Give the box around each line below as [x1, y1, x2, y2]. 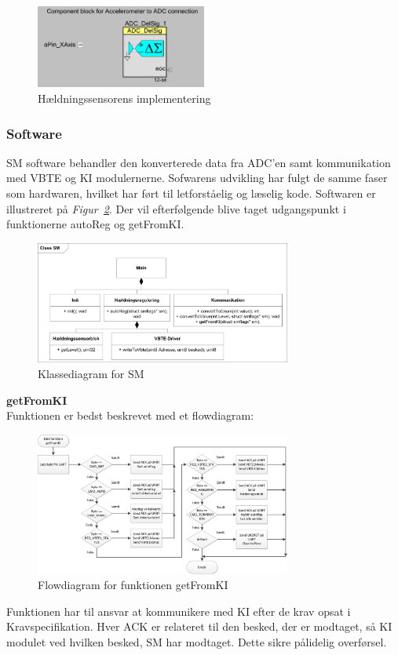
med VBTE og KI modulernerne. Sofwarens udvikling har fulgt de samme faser [6, 169, 388, 186]
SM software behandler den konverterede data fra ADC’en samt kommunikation [6, 154, 391, 170]
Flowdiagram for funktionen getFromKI [38, 577, 228, 593]
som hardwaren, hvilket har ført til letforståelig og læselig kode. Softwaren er [6, 185, 376, 202]
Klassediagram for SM [38, 365, 144, 381]
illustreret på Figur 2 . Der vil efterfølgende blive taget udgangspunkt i [6, 200, 346, 217]
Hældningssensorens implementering [38, 90, 211, 107]
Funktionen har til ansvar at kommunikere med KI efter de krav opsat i [6, 602, 351, 619]
